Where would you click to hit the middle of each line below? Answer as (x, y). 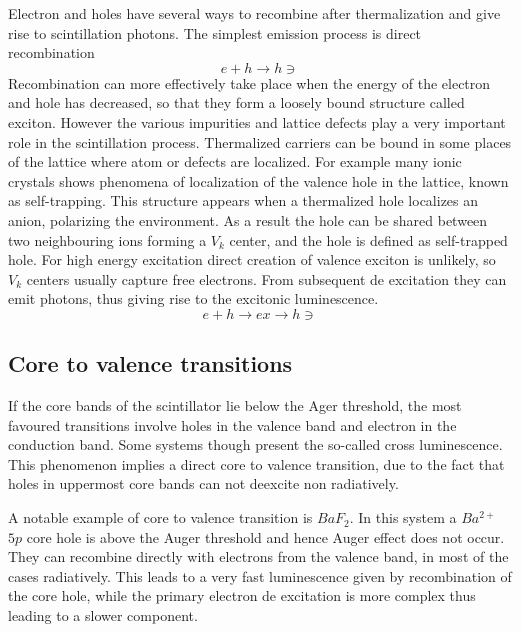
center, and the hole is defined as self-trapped (368, 239)
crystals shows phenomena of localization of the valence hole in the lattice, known (258, 180)
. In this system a (403, 517)
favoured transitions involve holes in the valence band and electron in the (232, 424)
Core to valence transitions (150, 363)
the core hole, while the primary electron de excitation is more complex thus (242, 595)
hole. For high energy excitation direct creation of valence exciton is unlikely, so (252, 259)
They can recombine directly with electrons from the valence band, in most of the (258, 556)
